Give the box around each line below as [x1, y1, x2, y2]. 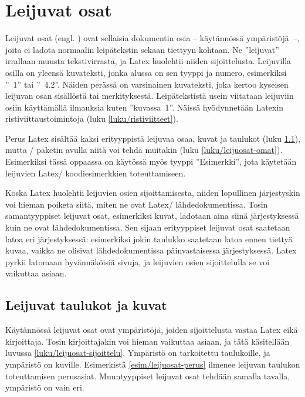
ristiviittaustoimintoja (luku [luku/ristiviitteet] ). [5, 112, 178, 125]
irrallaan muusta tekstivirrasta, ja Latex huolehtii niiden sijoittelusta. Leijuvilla [5, 55, 292, 67]
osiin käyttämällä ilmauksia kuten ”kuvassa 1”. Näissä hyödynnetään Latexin [5, 101, 283, 113]
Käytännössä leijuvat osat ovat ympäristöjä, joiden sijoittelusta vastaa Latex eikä [5, 323, 298, 336]
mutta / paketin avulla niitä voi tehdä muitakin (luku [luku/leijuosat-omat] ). [5, 144, 283, 156]
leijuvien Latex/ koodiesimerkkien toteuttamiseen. [5, 166, 186, 179]
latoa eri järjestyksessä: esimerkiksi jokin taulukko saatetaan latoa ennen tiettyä [5, 232, 293, 245]
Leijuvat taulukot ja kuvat [5, 296, 167, 314]
